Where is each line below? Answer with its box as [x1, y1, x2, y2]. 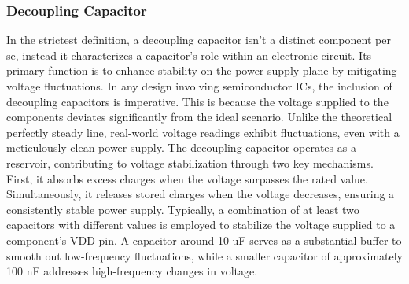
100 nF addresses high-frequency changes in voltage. [6, 263, 258, 279]
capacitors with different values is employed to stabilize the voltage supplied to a [6, 216, 396, 233]
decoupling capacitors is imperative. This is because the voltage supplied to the [6, 93, 389, 109]
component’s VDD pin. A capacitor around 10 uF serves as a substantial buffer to [6, 231, 402, 248]
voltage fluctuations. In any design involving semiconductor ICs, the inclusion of [6, 78, 392, 94]
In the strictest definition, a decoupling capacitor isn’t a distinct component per [6, 31, 391, 48]
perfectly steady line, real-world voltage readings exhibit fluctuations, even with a [6, 124, 400, 140]
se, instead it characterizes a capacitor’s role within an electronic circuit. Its [6, 46, 372, 63]
